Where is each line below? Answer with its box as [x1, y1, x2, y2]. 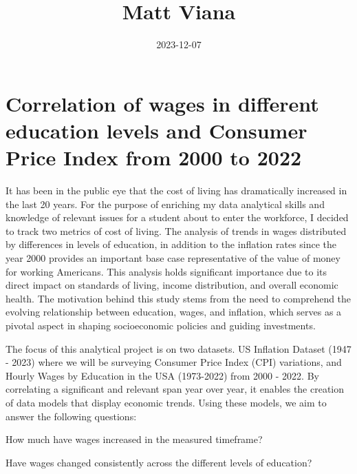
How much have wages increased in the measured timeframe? [6, 432, 263, 446]
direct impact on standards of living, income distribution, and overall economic [6, 278, 338, 292]
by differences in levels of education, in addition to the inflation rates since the [6, 237, 337, 251]
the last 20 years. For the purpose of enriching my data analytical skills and [6, 196, 325, 211]
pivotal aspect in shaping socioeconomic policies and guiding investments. [6, 318, 316, 332]
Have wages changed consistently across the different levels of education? [6, 455, 312, 469]
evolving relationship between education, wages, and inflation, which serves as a [6, 305, 342, 319]
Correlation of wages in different [6, 89, 319, 117]
